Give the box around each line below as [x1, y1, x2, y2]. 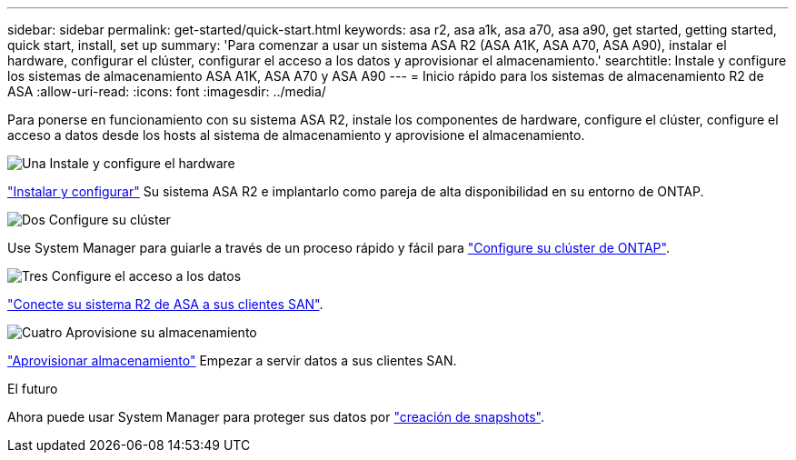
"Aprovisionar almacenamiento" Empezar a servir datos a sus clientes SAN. [7, 353, 457, 368]
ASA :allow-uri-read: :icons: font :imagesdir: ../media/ [7, 84, 326, 99]
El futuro [7, 381, 58, 396]
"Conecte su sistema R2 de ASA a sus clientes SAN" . [7, 296, 323, 312]
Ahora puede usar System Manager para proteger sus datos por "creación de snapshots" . [7, 409, 545, 425]
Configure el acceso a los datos [51, 268, 242, 284]
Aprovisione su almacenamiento [65, 325, 257, 340]
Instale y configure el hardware [49, 155, 235, 171]
